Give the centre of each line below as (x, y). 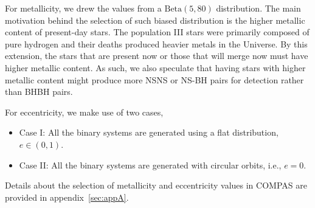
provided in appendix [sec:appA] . (67, 197)
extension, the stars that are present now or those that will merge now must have (157, 56)
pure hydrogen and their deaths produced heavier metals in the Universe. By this (156, 43)
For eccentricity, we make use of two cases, (84, 112)
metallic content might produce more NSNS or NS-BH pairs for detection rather (154, 79)
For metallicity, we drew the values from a (83, 8)
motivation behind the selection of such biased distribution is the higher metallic (155, 20)
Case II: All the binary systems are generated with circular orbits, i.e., (150, 165)
